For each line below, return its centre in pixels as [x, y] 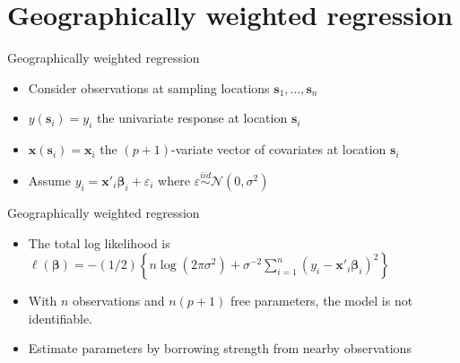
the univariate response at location [192, 118]
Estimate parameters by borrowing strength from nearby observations [220, 348]
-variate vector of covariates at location [279, 149]
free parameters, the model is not [321, 301]
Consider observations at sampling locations [149, 87]
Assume [49, 180]
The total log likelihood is [99, 242]
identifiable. [60, 318]
